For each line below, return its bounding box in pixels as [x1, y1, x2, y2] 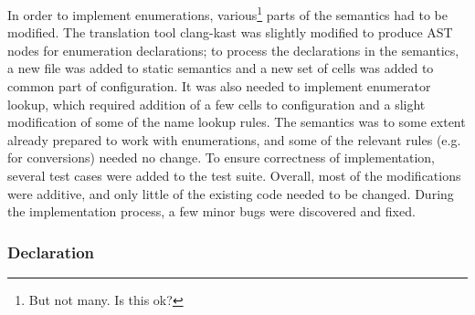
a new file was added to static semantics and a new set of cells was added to [7, 58, 434, 78]
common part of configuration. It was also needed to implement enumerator [7, 77, 431, 96]
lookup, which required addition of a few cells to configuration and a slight [7, 94, 426, 113]
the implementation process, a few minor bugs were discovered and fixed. [7, 202, 416, 221]
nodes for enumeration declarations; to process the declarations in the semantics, [7, 40, 459, 59]
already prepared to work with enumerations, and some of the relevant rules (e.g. [7, 130, 461, 149]
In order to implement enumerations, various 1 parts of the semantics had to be [7, 3, 449, 24]
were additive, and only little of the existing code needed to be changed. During [7, 184, 454, 203]
